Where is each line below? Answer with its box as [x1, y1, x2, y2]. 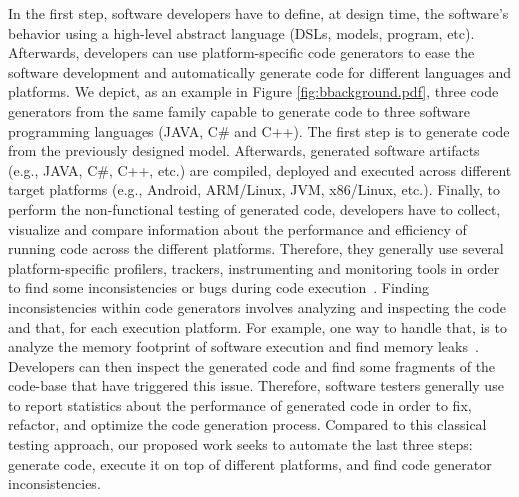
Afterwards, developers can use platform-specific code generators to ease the [8, 42, 475, 63]
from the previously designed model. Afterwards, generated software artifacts [8, 140, 480, 161]
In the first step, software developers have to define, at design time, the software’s [8, 3, 509, 23]
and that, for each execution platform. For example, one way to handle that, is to [8, 316, 507, 337]
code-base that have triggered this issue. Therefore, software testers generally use [8, 375, 504, 396]
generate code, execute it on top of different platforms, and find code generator [8, 453, 492, 474]
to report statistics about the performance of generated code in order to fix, [8, 394, 472, 415]
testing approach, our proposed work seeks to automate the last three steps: [8, 434, 473, 455]
